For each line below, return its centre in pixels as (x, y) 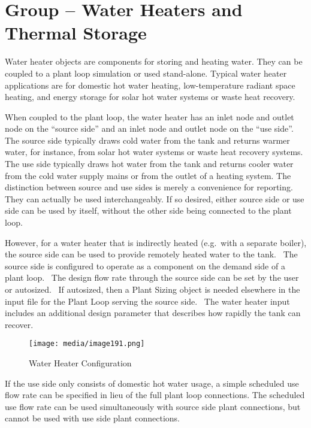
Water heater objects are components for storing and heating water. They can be (154, 61)
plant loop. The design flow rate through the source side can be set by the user (152, 277)
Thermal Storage (76, 33)
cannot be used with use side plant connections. (92, 418)
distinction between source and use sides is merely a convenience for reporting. (149, 187)
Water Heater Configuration (80, 363)
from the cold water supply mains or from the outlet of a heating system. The (148, 175)
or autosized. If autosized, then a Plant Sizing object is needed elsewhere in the (153, 289)
